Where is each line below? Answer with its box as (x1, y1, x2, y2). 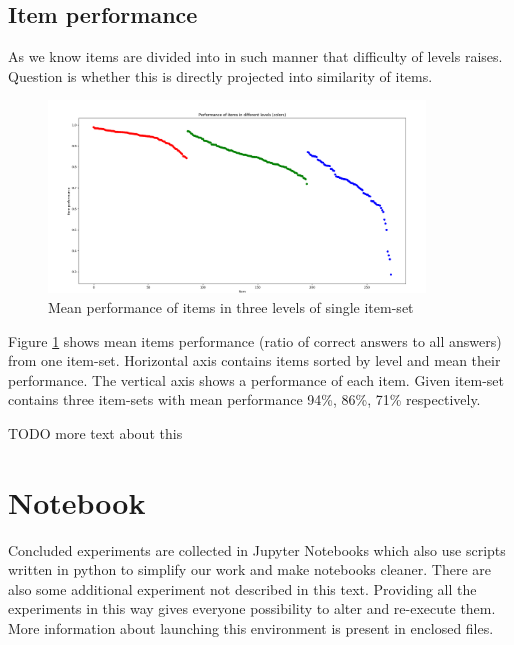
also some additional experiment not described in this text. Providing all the (8, 578, 477, 599)
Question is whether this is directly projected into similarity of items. (8, 65, 433, 86)
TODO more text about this (8, 422, 183, 443)
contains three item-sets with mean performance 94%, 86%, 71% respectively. (8, 389, 481, 410)
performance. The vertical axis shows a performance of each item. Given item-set (8, 369, 504, 390)
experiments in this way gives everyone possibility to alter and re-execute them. (8, 598, 496, 619)
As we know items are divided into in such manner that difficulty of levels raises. (8, 46, 503, 67)
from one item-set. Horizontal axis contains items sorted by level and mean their (8, 350, 501, 371)
